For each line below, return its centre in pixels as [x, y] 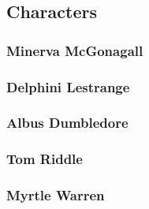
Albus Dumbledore [67, 123]
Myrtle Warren [56, 195]
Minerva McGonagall [75, 50]
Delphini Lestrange [68, 86]
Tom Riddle [45, 159]
